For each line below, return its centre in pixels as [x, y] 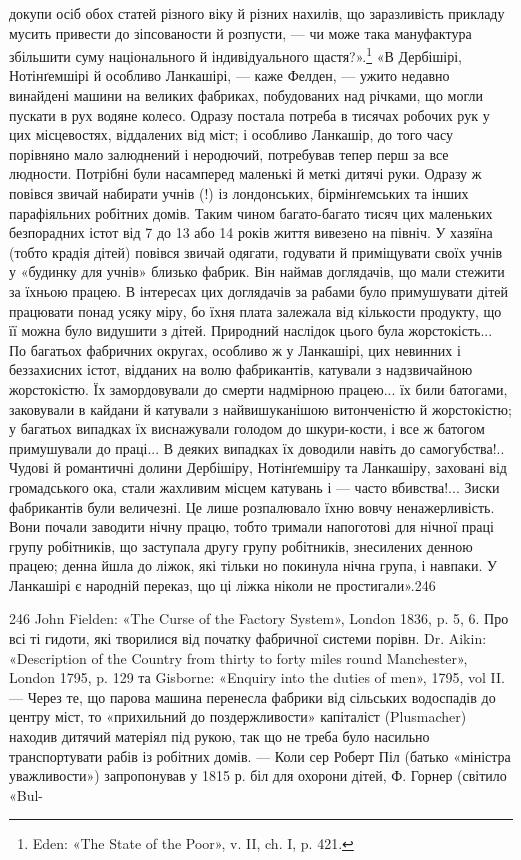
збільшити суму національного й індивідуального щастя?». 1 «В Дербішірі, [235, 54]
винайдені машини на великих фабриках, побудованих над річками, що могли [246, 95]
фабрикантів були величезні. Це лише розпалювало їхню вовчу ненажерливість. [252, 506]
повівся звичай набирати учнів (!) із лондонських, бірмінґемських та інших [239, 193]
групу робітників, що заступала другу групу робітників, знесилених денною [241, 545]
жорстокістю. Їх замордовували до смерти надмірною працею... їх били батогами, [258, 388]
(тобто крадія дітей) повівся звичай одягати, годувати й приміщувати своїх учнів [256, 251]
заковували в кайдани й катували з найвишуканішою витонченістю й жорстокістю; [260, 408]
